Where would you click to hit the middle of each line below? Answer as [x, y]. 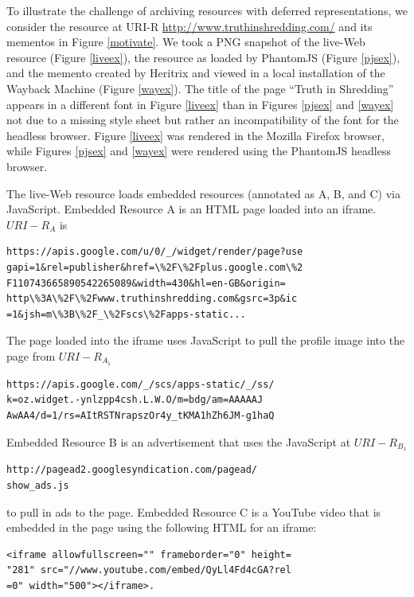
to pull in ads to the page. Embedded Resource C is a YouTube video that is [194, 511]
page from [31, 355]
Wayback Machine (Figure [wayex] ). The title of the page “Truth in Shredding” [200, 88]
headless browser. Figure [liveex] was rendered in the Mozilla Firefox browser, [195, 135]
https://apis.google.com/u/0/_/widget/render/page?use [155, 252]
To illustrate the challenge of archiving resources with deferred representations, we [207, 10]
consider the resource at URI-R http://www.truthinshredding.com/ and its [189, 26]
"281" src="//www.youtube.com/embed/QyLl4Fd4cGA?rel [149, 570]
